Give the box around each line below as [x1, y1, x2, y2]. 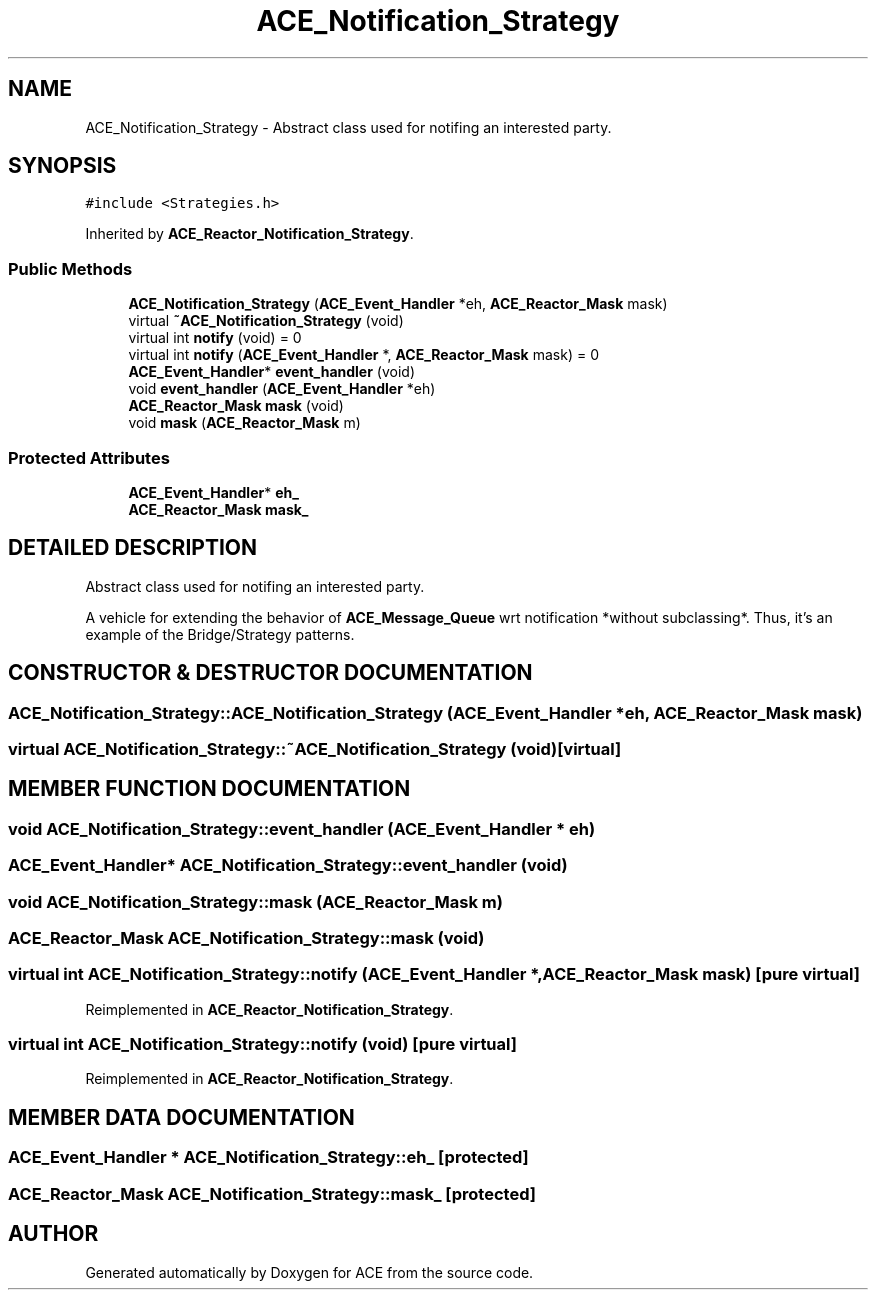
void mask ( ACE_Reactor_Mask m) [128, 414, 361, 432]
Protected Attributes [8, 447, 170, 468]
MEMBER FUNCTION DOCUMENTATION [8, 776, 411, 802]
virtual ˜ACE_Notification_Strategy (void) [128, 312, 404, 330]
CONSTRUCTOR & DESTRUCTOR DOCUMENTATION [8, 660, 533, 686]
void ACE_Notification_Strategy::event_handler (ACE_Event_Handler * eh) [8, 818, 596, 839]
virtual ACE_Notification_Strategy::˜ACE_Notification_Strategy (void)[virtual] [8, 739, 622, 759]
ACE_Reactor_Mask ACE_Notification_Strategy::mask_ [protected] [8, 1183, 536, 1204]
